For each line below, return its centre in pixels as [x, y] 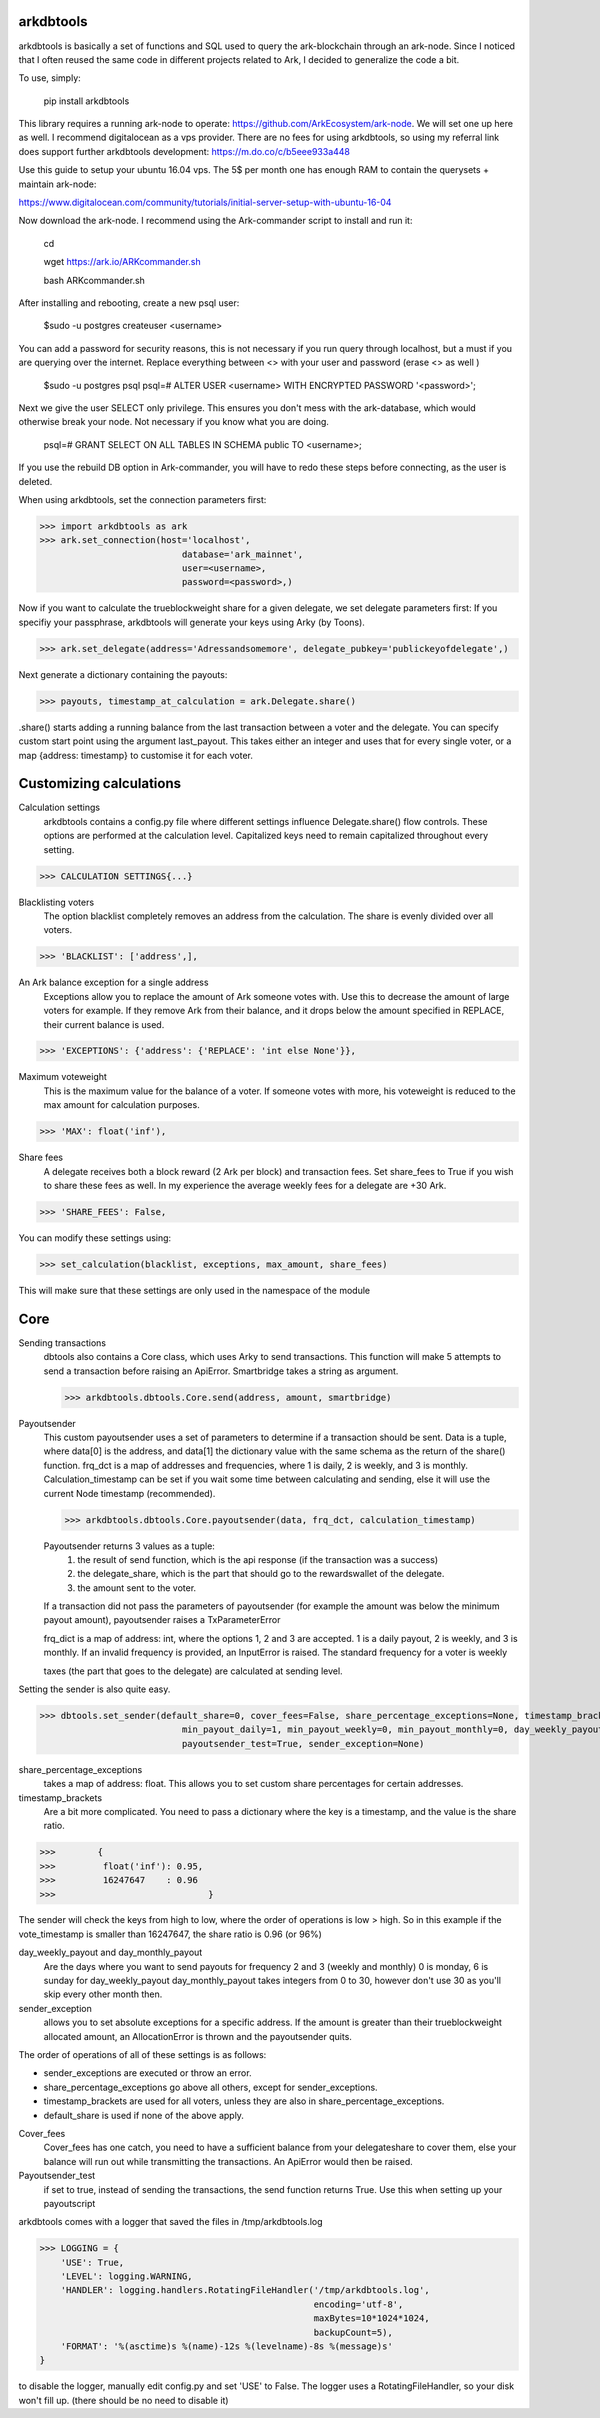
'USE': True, [92, 2262]
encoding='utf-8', [358, 2304]
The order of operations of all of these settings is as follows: [142, 2054]
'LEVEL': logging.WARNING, [127, 2276]
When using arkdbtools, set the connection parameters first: [142, 499]
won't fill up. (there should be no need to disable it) [123, 2400]
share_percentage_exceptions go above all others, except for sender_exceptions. [211, 2087]
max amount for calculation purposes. [121, 1105]
